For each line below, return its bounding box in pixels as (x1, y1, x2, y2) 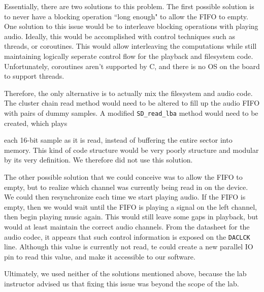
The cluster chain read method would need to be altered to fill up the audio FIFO (4, 98, 260, 108)
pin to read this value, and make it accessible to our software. (4, 251, 195, 262)
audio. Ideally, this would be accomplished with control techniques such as (4, 30, 236, 41)
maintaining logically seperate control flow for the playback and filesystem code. (4, 50, 253, 61)
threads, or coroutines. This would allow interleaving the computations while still (4, 41, 257, 51)
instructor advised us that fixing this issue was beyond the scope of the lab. (4, 278, 239, 288)
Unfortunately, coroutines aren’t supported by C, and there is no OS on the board (4, 60, 260, 71)
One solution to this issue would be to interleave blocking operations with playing (4, 21, 258, 31)
